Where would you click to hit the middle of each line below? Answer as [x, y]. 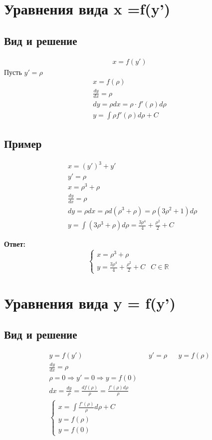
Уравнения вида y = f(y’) [90, 302]
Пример [23, 143]
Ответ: [15, 244]
